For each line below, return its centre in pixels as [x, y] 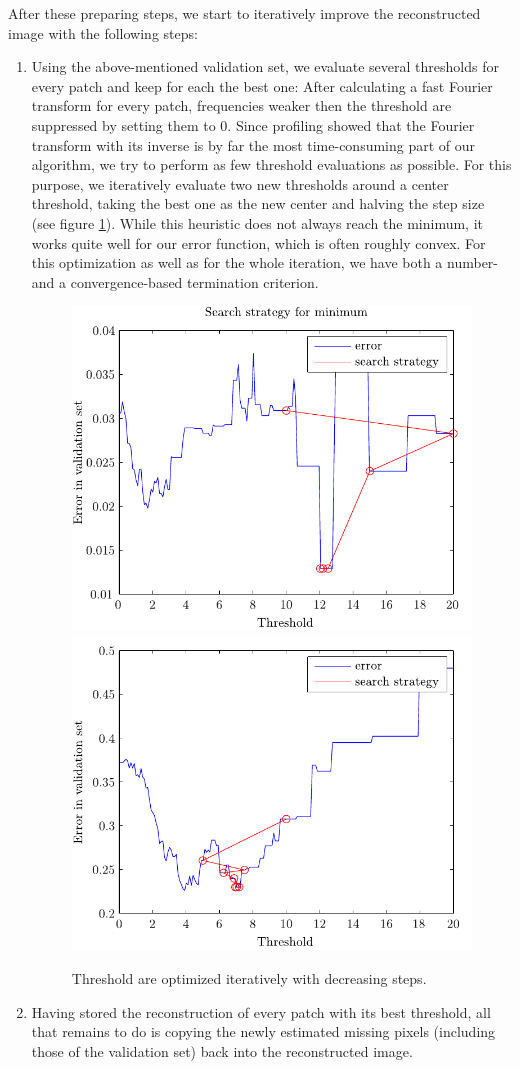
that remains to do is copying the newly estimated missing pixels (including [263, 1031]
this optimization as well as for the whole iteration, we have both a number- [265, 262]
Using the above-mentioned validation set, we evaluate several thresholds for [265, 66]
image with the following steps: [103, 32]
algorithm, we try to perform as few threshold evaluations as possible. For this [271, 164]
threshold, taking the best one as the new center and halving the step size [258, 203]
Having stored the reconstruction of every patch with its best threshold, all [261, 1011]
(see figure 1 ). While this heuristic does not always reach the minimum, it [257, 222]
